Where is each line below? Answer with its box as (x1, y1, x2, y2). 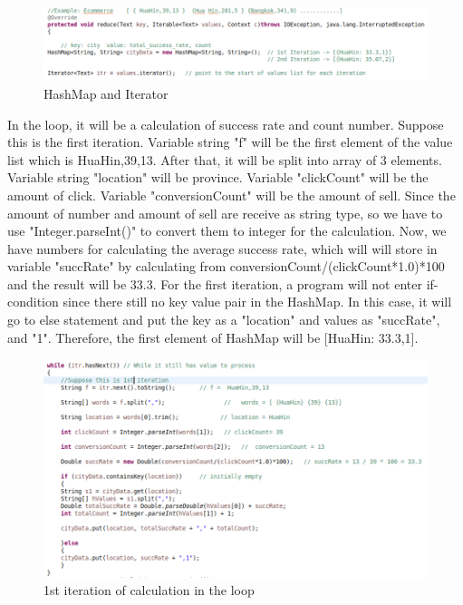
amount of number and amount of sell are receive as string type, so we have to (7, 203, 443, 222)
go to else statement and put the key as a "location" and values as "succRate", (7, 310, 440, 329)
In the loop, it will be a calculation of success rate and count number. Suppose (7, 114, 444, 133)
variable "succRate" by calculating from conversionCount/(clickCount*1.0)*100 (7, 257, 445, 276)
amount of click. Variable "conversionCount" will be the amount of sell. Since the (7, 185, 456, 204)
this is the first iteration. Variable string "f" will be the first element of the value (7, 132, 453, 151)
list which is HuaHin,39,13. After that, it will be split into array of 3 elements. (7, 150, 442, 169)
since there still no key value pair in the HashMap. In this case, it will (63, 292, 452, 311)
